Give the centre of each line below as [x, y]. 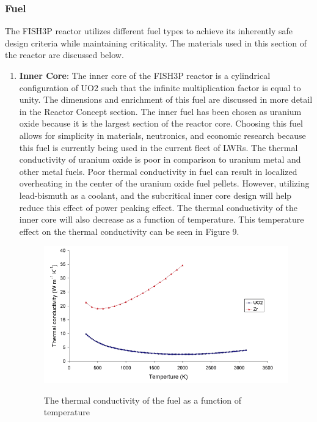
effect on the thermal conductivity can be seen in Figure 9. [129, 231]
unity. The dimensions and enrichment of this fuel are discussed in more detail [166, 99]
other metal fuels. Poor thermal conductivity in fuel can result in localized [158, 171]
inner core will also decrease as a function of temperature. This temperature [162, 219]
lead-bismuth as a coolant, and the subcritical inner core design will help [155, 195]
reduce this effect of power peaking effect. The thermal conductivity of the [158, 207]
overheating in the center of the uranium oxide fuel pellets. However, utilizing [164, 183]
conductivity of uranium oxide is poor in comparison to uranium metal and [160, 159]
